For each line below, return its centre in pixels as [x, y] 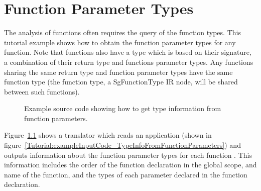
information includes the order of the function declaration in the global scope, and [130, 165]
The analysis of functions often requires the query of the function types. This [122, 32]
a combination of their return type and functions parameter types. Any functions [129, 62]
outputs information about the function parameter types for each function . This [128, 155]
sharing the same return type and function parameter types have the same [118, 72]
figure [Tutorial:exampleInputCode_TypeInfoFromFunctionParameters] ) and [122, 145]
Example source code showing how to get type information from [123, 108]
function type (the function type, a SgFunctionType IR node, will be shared [121, 82]
